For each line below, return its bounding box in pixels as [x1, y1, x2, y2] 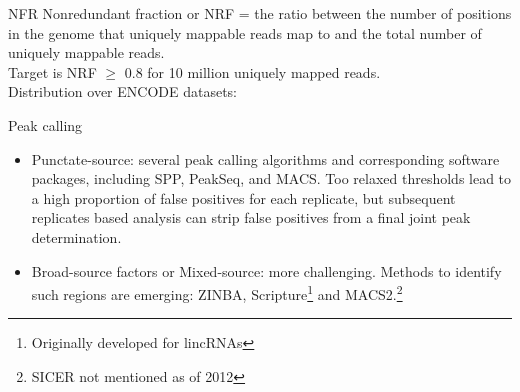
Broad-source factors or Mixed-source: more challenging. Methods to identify [31, 260, 502, 281]
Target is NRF [8, 61, 97, 82]
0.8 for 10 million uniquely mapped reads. [124, 61, 381, 82]
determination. [31, 226, 122, 247]
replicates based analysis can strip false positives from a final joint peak [31, 207, 471, 228]
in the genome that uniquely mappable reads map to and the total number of [8, 22, 482, 43]
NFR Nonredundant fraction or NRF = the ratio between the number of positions [8, 3, 512, 23]
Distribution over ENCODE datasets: [8, 81, 237, 102]
